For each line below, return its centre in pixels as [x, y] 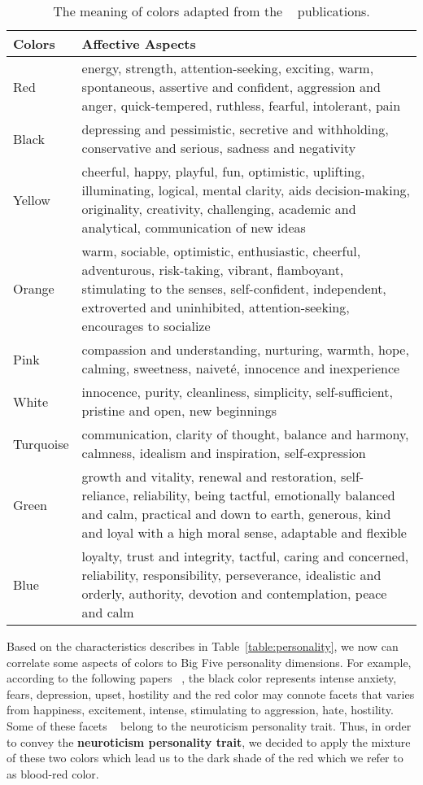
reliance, [105, 495]
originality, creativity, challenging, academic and [219, 209]
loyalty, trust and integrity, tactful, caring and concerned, [245, 556]
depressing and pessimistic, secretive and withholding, [235, 129]
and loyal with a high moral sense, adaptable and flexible [244, 532]
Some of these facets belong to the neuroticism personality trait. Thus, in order [209, 725]
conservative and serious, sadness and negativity [219, 148]
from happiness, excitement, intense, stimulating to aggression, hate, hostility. [200, 710]
